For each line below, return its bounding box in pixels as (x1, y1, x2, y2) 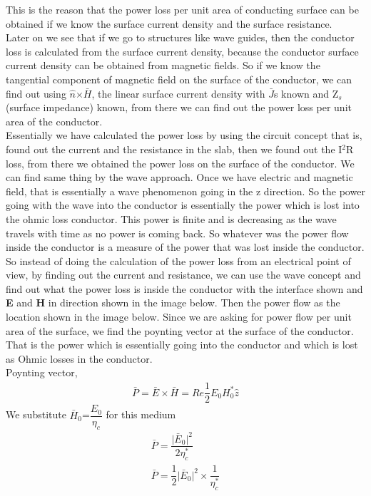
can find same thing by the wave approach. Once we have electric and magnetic (6, 170, 353, 185)
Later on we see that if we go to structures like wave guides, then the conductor (6, 30, 355, 45)
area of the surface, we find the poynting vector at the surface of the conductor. (6, 323, 354, 338)
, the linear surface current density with (91, 86, 265, 100)
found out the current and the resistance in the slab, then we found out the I (6, 141, 342, 156)
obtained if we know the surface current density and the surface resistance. (6, 16, 332, 31)
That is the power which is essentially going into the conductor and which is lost (6, 337, 358, 352)
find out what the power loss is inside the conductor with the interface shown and (6, 281, 363, 296)
